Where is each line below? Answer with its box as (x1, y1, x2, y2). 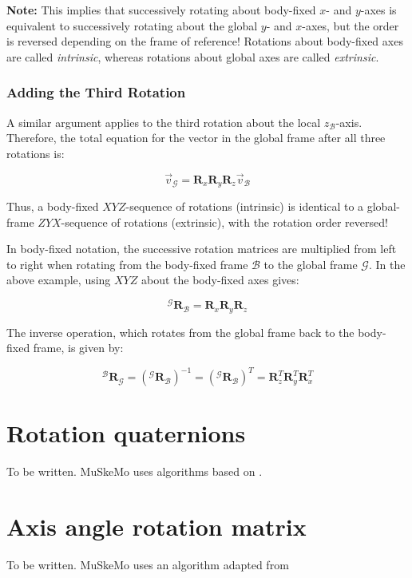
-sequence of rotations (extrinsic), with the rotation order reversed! (61, 213, 388, 230)
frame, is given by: (33, 339, 124, 356)
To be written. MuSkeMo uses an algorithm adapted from (6, 556, 289, 573)
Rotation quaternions (6, 417, 246, 449)
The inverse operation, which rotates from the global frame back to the (6, 323, 355, 340)
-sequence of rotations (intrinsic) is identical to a (125, 198, 364, 215)
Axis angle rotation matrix (6, 510, 307, 543)
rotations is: (6, 144, 65, 161)
